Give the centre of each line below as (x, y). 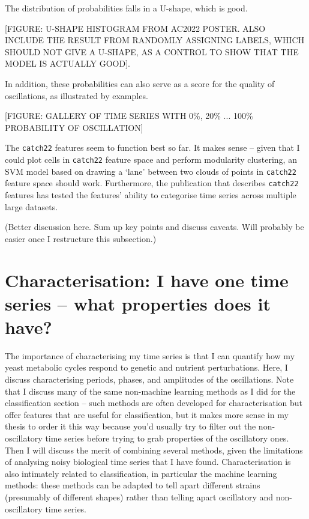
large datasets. (31, 206)
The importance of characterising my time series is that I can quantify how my (150, 355)
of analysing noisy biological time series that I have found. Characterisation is (148, 462)
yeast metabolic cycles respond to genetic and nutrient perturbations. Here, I (146, 367)
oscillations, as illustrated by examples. (76, 95)
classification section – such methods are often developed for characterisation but (154, 403)
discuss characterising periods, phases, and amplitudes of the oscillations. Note (149, 379)
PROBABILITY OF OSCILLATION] (74, 127)
